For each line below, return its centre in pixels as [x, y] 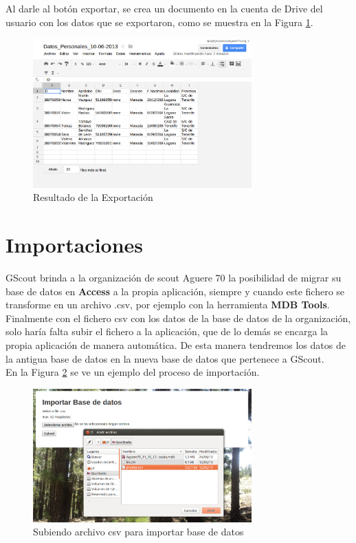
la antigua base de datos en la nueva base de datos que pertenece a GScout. [165, 358]
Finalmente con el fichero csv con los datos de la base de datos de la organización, [178, 318]
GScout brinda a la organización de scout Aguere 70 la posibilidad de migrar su [174, 277]
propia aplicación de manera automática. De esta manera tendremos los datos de [176, 344]
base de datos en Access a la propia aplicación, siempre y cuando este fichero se [175, 291]
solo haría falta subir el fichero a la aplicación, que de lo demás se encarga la [167, 331]
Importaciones [75, 244]
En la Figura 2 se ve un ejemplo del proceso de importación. [133, 372]
